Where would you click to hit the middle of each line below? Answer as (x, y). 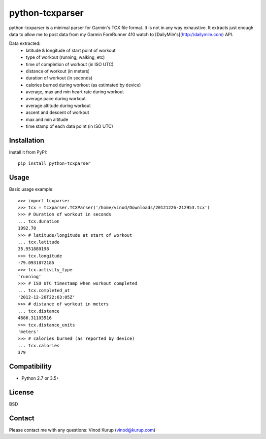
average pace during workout (56, 99)
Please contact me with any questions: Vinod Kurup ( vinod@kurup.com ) (82, 430)
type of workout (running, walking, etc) (66, 57)
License (21, 392)
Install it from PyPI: (28, 152)
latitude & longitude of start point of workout (71, 50)
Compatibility (30, 367)
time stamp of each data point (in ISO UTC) (69, 126)
